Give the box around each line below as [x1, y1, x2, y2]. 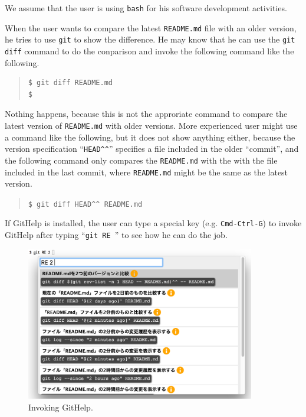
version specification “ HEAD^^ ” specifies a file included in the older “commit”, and [5, 142, 299, 155]
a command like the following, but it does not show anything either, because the [5, 131, 295, 143]
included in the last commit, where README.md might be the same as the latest [5, 165, 288, 178]
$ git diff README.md [28, 79, 113, 87]
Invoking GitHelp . [28, 400, 93, 413]
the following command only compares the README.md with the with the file [5, 154, 278, 166]
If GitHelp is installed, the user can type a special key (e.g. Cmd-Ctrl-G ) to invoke [5, 217, 302, 229]
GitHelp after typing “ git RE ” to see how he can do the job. [5, 229, 228, 241]
